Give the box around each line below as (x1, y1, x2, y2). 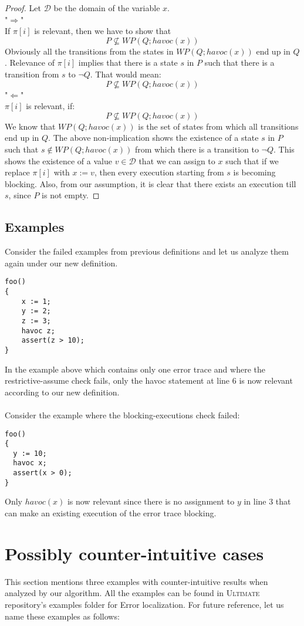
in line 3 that (244, 495, 291, 507)
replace (5, 166, 30, 178)
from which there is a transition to (134, 143, 259, 155)
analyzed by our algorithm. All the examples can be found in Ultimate (5, 587, 260, 599)
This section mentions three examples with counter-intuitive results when (5, 575, 268, 587)
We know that (5, 120, 56, 132)
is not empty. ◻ (42, 189, 100, 201)
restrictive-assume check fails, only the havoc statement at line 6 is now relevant (5, 374, 293, 387)
